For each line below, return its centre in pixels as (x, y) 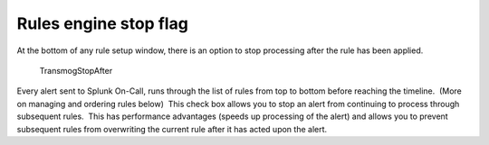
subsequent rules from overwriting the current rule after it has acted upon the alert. (172, 129)
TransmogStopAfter (76, 70)
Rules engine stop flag (103, 23)
